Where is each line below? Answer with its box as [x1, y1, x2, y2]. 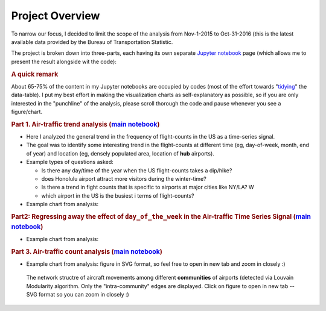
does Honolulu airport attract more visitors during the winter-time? [41, 175, 206, 182]
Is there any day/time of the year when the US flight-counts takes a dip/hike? [41, 166, 232, 174]
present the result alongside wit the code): [11, 58, 117, 65]
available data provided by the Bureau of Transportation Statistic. [11, 38, 173, 45]
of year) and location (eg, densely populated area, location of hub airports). [26, 149, 214, 157]
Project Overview [11, 9, 100, 22]
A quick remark [11, 70, 59, 78]
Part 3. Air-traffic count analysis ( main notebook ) [11, 247, 162, 256]
